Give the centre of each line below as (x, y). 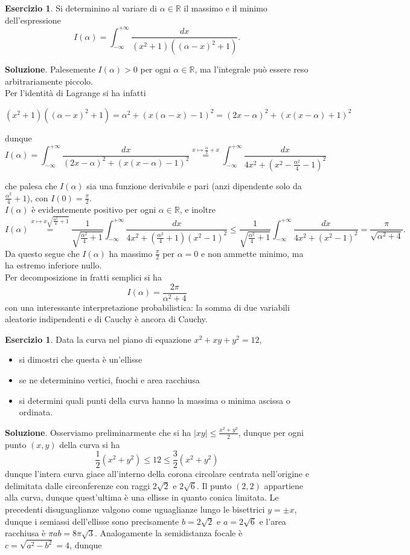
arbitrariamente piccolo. (49, 81)
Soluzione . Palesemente (50, 69)
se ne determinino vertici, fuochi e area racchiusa (109, 380)
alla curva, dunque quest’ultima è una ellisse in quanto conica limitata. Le (142, 497)
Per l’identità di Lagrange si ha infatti (75, 93)
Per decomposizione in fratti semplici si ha (83, 277)
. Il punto (214, 485)
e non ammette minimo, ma (252, 253)
